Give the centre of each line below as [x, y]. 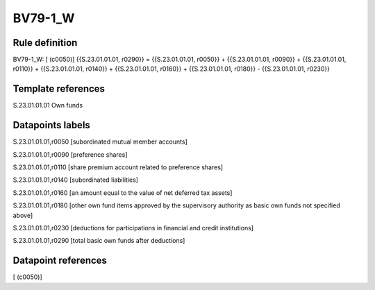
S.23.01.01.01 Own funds [48, 105]
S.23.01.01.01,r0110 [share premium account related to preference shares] [118, 167]
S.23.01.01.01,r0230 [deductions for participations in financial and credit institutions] [133, 228]
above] [23, 215]
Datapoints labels [51, 125]
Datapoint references [60, 261]
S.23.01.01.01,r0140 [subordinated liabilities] [76, 180]
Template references [59, 89]
